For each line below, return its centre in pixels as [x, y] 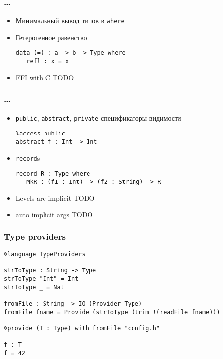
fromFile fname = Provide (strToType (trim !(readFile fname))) [112, 312]
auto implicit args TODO [54, 214]
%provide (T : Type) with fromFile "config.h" [82, 328]
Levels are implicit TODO [55, 198]
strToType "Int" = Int [41, 279]
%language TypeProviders [45, 254]
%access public [41, 134]
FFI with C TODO [45, 77]
